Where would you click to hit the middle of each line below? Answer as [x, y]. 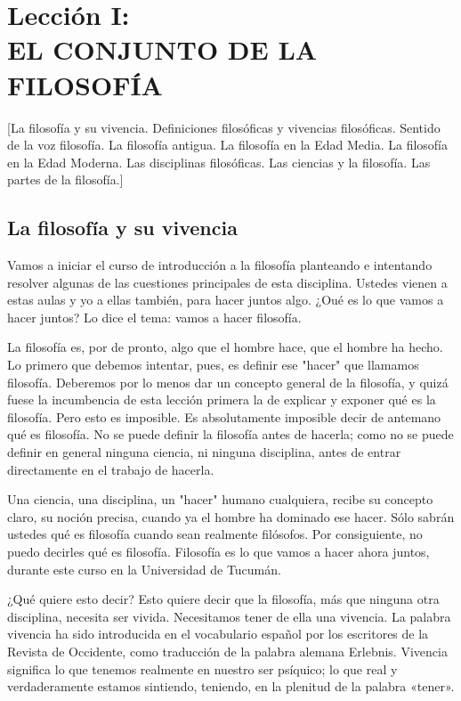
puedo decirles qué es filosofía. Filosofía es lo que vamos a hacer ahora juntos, [218, 551]
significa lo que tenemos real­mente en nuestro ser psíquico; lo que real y [202, 668]
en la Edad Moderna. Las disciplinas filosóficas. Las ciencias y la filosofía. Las [219, 162]
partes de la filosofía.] [65, 179]
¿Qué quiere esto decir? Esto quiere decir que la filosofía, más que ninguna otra [223, 599]
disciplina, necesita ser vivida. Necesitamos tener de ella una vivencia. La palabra [229, 616]
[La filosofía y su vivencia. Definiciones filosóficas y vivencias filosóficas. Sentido [224, 127]
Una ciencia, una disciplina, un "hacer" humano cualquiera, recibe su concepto [220, 499]
